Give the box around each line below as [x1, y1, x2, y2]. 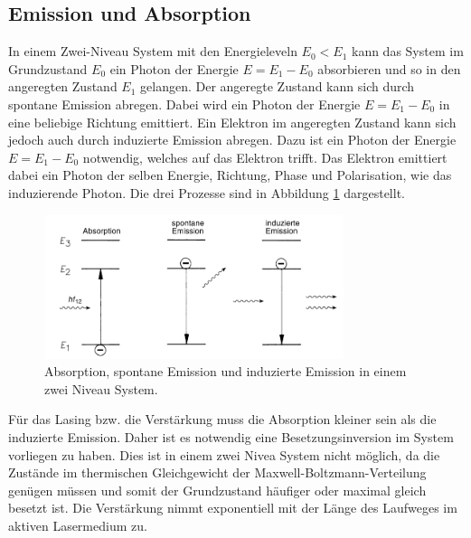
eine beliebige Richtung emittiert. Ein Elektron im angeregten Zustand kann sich [8, 112, 457, 131]
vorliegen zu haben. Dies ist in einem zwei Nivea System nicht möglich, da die [8, 445, 440, 464]
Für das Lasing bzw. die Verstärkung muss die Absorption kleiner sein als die [8, 410, 437, 429]
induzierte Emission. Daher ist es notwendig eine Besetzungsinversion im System [8, 427, 454, 446]
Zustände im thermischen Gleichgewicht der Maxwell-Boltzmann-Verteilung [8, 463, 427, 482]
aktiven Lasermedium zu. [8, 515, 147, 534]
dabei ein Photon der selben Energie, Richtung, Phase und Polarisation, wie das [8, 165, 452, 184]
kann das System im [351, 42, 464, 61]
